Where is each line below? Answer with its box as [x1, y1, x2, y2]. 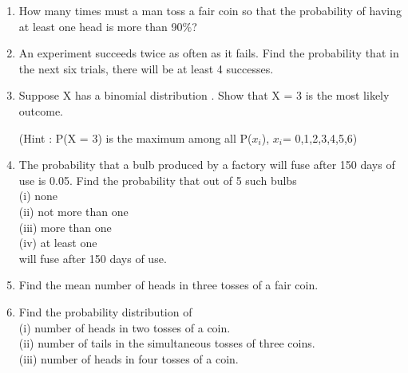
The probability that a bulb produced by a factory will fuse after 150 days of [18, 156, 395, 173]
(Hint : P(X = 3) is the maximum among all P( [18, 129, 252, 146]
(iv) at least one [18, 234, 97, 251]
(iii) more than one [18, 218, 112, 235]
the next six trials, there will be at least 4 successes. [18, 60, 274, 77]
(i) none [18, 187, 58, 204]
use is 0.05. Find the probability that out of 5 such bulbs [18, 171, 297, 188]
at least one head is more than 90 [18, 18, 183, 34]
